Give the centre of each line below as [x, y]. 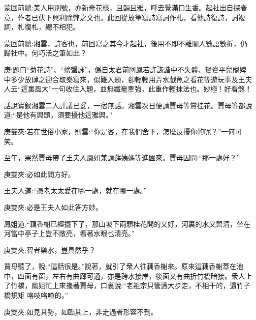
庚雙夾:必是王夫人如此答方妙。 [53, 207]
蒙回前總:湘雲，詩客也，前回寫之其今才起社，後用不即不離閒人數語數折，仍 [126, 43]
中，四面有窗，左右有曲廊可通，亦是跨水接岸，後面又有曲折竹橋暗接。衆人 [125, 276]
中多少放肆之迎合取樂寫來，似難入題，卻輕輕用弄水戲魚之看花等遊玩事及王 [125, 79]
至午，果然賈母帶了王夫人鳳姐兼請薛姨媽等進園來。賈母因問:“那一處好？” [122, 158]
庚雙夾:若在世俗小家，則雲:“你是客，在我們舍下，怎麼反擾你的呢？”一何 [119, 131]
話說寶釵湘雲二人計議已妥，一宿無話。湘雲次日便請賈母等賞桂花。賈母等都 [125, 105]
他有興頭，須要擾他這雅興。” [68, 115]
